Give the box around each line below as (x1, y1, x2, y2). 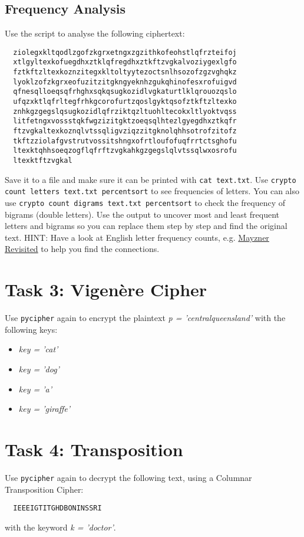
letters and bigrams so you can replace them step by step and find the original (5, 220, 288, 232)
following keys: (5, 323, 58, 335)
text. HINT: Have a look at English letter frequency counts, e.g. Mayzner (5, 231, 269, 243)
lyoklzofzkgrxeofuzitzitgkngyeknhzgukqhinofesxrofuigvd (13, 77, 237, 86)
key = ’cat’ (18, 343, 58, 355)
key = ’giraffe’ (18, 402, 70, 415)
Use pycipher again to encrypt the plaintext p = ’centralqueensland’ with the (5, 312, 286, 324)
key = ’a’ (18, 382, 52, 395)
